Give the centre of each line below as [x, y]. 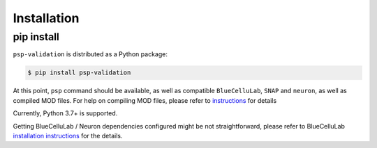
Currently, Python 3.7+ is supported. [65, 113]
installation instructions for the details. [68, 135]
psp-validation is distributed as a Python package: [90, 54]
